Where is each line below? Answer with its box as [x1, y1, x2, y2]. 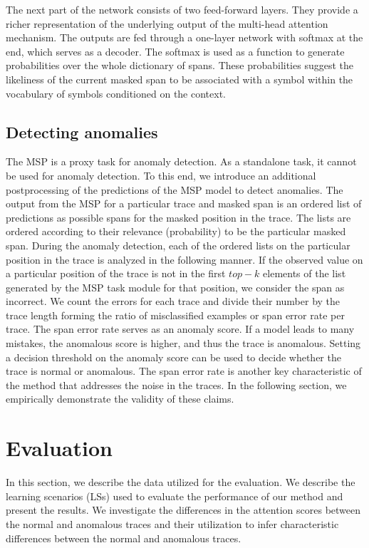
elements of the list [263, 266, 346, 281]
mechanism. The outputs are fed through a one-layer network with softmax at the [6, 30, 363, 45]
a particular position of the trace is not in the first [6, 266, 226, 281]
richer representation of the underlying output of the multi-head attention [6, 16, 328, 31]
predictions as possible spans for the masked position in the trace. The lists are [6, 210, 351, 224]
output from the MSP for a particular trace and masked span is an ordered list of [6, 196, 362, 211]
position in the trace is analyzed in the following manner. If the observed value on [6, 252, 363, 267]
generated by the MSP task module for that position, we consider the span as [6, 279, 345, 294]
